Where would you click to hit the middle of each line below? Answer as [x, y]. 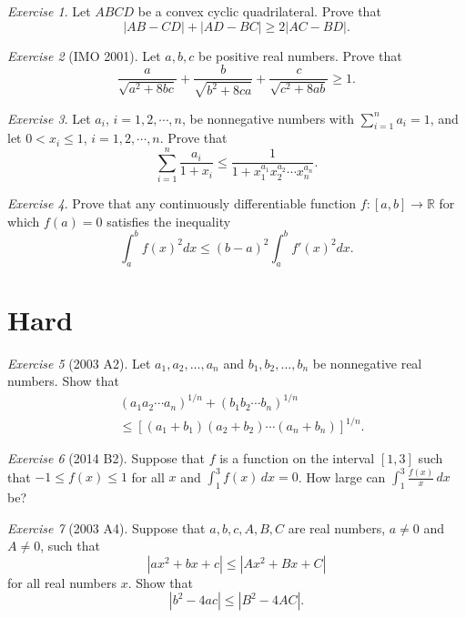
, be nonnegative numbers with [268, 118]
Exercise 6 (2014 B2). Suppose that [106, 458]
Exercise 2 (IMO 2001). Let [84, 55]
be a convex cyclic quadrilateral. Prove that [259, 11]
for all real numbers [62, 582]
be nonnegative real [367, 363]
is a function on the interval [297, 458]
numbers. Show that [64, 381]
